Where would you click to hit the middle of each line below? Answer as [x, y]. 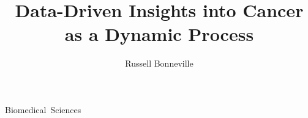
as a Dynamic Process [159, 34]
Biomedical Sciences [43, 109]
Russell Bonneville [159, 63]
